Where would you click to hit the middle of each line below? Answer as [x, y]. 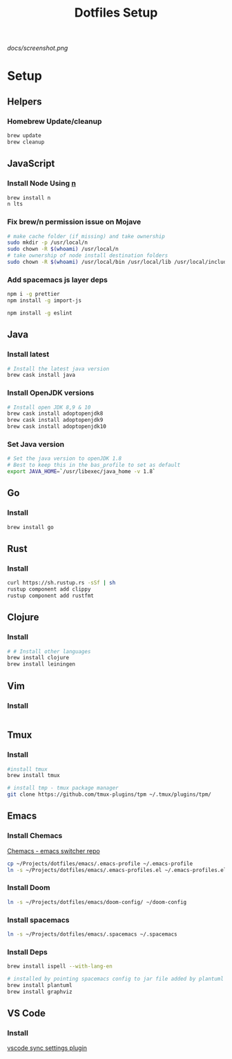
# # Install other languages [49, 651]
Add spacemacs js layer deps [58, 280]
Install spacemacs [38, 920]
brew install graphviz [40, 992]
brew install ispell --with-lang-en [60, 967]
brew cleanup [26, 142]
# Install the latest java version [58, 368]
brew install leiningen [41, 664]
